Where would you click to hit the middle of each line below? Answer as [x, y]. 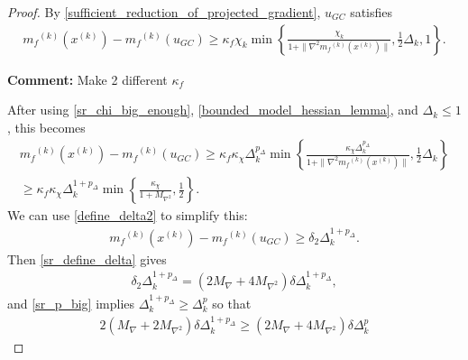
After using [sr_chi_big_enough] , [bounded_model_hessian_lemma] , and [213, 110]
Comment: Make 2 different [87, 79]
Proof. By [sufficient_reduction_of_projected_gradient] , [164, 12]
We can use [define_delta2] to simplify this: [128, 215]
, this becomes [46, 127]
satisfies [372, 12]
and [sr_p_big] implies [71, 304]
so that [232, 304]
